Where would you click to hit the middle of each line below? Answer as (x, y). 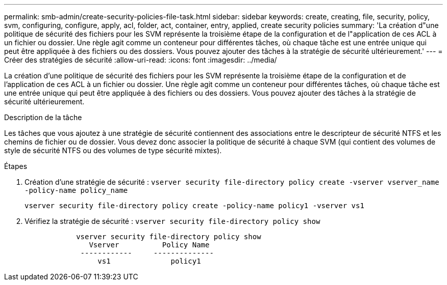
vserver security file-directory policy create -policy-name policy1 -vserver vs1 (194, 206)
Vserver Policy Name (149, 245)
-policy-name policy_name (76, 190)
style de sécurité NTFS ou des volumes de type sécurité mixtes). (113, 150)
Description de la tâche (43, 117)
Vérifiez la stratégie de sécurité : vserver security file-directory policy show (172, 221)
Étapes (16, 166)
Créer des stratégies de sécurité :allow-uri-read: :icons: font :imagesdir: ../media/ (141, 60)
